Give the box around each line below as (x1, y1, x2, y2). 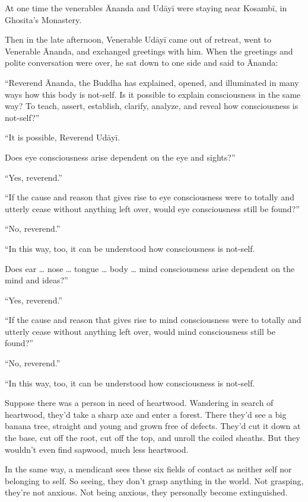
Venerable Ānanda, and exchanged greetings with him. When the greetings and (5, 44, 293, 57)
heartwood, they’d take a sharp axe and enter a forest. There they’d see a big (5, 408, 287, 420)
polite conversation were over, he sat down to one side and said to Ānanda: (5, 56, 278, 69)
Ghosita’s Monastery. (5, 13, 82, 25)
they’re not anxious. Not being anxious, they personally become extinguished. (5, 486, 288, 498)
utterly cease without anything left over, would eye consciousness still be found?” (5, 202, 300, 215)
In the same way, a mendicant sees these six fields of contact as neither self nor (5, 463, 292, 475)
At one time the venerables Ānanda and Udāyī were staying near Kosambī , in (5, 2, 287, 14)
